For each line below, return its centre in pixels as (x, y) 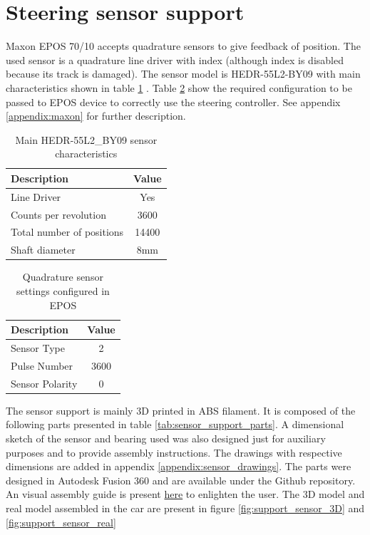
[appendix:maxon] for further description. (96, 116)
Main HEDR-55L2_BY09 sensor (86, 139)
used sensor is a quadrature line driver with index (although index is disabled (175, 59)
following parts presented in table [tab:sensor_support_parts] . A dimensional (175, 424)
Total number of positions (67, 232)
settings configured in (63, 290)
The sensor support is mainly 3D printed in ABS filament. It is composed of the (181, 410)
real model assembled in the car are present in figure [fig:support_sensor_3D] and (185, 508)
